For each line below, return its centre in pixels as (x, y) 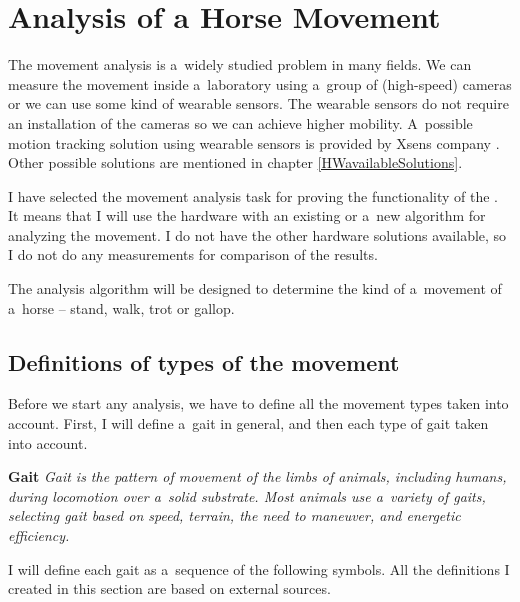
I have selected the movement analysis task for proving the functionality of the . (253, 195)
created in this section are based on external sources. (169, 588)
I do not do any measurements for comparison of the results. (193, 254)
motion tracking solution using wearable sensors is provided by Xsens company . (254, 142)
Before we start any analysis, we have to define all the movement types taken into (258, 403)
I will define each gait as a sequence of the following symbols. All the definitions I (259, 568)
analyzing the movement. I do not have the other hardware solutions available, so (257, 234)
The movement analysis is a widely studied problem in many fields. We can (240, 64)
